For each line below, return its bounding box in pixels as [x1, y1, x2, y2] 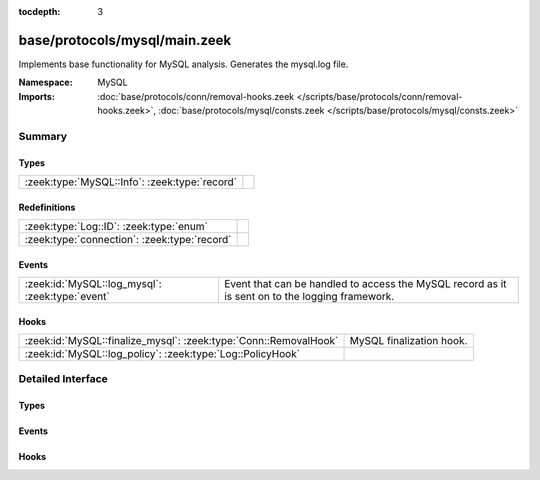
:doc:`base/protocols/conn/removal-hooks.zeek [97, 90, 295, 102]
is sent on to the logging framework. [223, 290, 395, 304]
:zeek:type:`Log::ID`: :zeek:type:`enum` [24, 220, 209, 234]
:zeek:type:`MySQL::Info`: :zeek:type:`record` [24, 175, 238, 189]
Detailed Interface [18, 372, 109, 386]
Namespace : [18, 76, 74, 89]
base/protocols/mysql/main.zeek [18, 31, 232, 49]
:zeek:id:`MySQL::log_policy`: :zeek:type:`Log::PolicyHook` [24, 347, 300, 361]
